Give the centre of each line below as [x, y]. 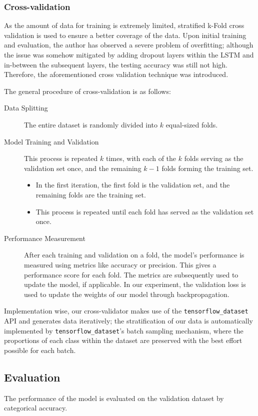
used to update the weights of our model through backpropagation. [127, 294]
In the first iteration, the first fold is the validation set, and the [133, 185]
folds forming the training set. [207, 168]
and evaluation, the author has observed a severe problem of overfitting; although [129, 45]
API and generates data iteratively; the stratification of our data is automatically [128, 320]
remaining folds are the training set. [91, 194]
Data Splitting [26, 108]
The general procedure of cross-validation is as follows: [87, 91]
